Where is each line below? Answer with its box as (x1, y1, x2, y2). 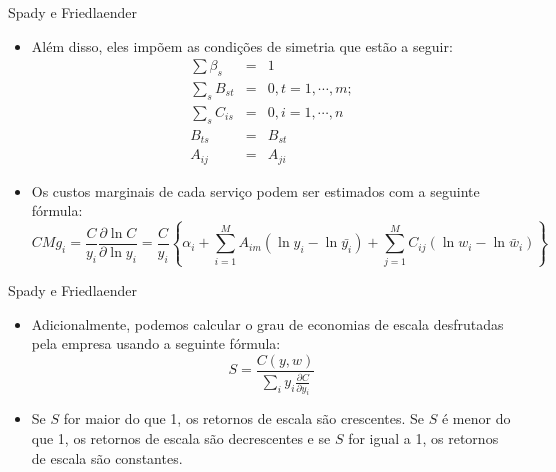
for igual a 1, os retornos (348, 428, 499, 449)
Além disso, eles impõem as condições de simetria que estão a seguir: (31, 35, 453, 56)
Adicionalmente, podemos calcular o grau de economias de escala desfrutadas (31, 313, 504, 334)
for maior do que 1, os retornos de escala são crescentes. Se (63, 408, 425, 429)
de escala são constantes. (31, 447, 183, 468)
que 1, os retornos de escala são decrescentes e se (31, 428, 331, 449)
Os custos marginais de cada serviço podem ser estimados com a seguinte (31, 180, 480, 201)
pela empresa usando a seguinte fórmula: (31, 333, 281, 354)
